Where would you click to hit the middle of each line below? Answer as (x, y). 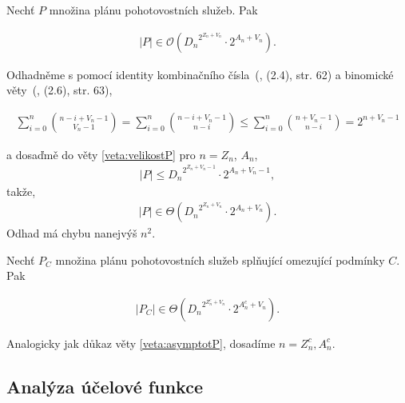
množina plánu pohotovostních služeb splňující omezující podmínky (220, 259)
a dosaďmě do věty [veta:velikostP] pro (101, 154)
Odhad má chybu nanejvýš (72, 233)
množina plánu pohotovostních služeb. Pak (153, 10)
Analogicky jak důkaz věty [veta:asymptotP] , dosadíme (141, 343)
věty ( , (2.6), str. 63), (60, 90)
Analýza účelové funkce (105, 386)
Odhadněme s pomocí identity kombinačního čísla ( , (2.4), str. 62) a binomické (200, 74)
